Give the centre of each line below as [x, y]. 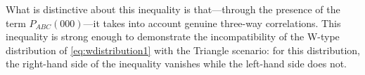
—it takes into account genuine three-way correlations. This [212, 23]
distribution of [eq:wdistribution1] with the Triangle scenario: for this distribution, [183, 50]
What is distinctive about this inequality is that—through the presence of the [173, 9]
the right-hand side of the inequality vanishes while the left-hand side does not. [177, 64]
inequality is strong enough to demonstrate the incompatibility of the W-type [173, 36]
